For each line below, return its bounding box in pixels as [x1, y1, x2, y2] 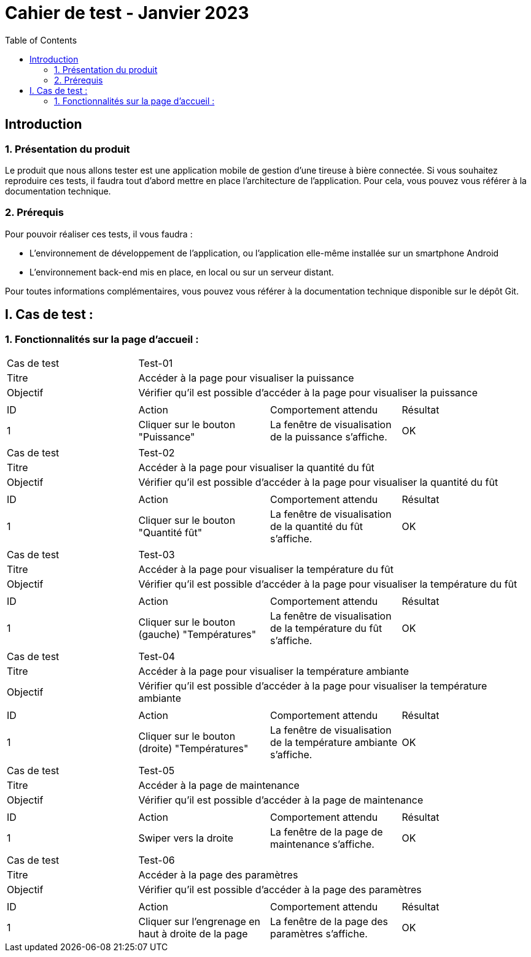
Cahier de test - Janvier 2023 [5, 2, 249, 23]
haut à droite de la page [138, 927, 248, 940]
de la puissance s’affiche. [270, 430, 387, 443]
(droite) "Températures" [138, 742, 249, 755]
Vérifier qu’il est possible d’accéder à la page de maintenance [138, 793, 424, 806]
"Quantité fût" [138, 526, 203, 539]
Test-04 [138, 650, 176, 663]
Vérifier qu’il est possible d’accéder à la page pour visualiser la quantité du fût [138, 475, 498, 488]
